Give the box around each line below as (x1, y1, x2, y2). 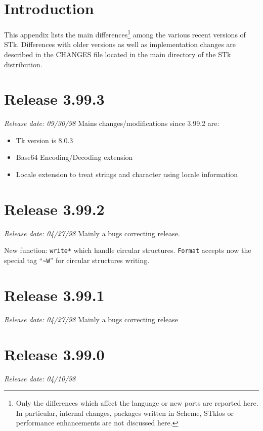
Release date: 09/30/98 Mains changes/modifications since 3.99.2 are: (4, 118, 220, 128)
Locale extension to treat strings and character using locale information (16, 169, 238, 180)
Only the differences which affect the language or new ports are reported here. (16, 398, 258, 408)
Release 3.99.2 (4, 198, 105, 219)
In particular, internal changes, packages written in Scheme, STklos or (16, 407, 234, 418)
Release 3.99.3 (4, 89, 105, 109)
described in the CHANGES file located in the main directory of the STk (4, 49, 231, 59)
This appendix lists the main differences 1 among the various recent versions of (4, 28, 246, 39)
